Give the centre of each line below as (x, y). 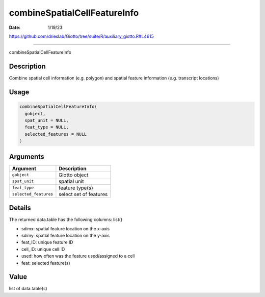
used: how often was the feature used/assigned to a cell (78, 256)
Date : (15, 27)
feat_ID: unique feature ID (47, 242)
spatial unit (71, 181)
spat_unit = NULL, (47, 121)
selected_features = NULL (56, 134)
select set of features (83, 194)
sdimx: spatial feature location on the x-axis (66, 228)
